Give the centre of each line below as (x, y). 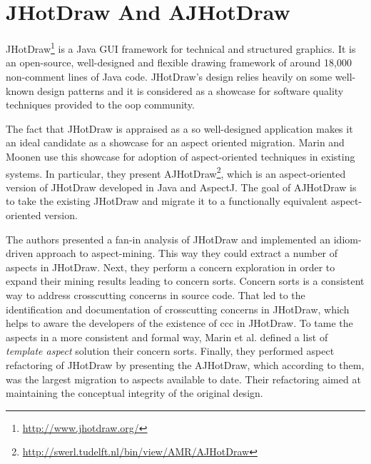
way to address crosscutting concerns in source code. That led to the (156, 294)
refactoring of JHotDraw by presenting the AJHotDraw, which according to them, (185, 364)
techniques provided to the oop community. (100, 105)
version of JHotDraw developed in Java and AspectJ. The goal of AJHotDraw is (181, 187)
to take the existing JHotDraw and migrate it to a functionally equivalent (167, 201)
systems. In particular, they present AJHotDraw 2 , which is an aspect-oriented (176, 172)
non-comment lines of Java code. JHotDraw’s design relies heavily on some (169, 76)
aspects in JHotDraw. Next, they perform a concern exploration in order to (171, 267)
